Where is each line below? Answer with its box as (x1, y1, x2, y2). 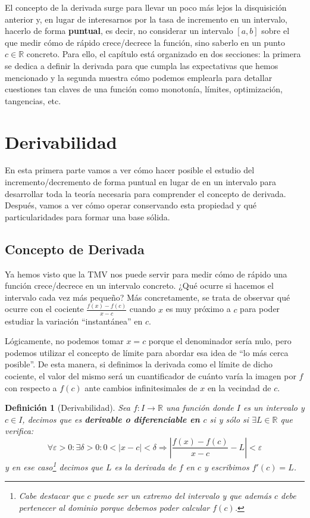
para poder (240, 302, 280, 315)
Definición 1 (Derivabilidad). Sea (5, 401, 130, 414)
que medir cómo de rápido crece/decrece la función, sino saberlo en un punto (5, 36, 285, 48)
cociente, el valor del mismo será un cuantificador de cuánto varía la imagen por (5, 369, 296, 382)
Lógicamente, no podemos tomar (5, 335, 124, 347)
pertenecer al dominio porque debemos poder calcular (18, 501, 210, 513)
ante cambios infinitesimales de (84, 381, 198, 394)
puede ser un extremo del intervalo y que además (93, 489, 271, 502)
